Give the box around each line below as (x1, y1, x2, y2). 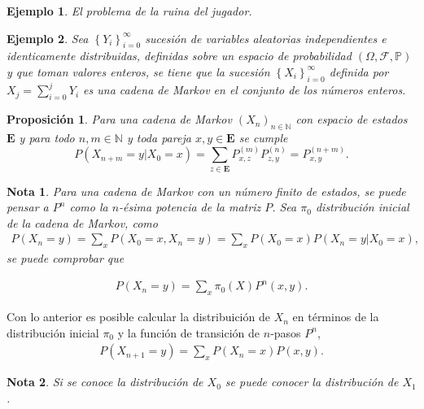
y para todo (19, 128, 75, 146)
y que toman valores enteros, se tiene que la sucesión (7, 63, 270, 80)
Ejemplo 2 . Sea (7, 29, 89, 46)
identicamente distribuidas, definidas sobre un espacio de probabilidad (7, 47, 352, 64)
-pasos (270, 324, 301, 341)
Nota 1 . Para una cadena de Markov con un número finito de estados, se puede (7, 182, 406, 199)
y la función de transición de (117, 324, 260, 341)
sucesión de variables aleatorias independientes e (145, 29, 387, 46)
